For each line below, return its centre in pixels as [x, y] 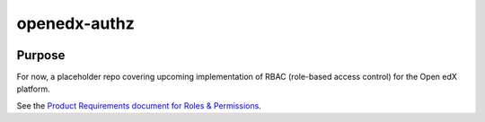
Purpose [41, 55]
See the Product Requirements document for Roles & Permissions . [139, 105]
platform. [34, 89]
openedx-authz [75, 23]
